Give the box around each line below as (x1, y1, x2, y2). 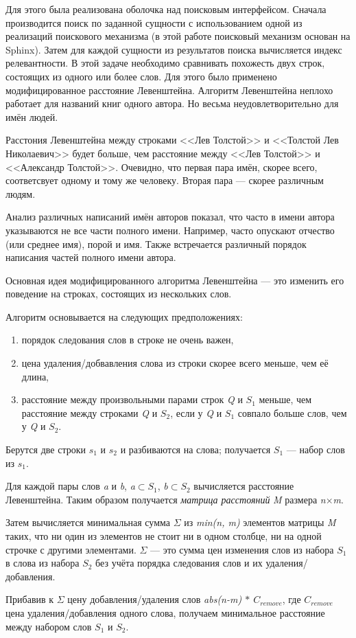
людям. (5, 186, 36, 201)
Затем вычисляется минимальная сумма (5, 515, 171, 529)
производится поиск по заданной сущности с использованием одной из (5, 15, 302, 30)
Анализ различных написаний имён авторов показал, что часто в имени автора (5, 209, 335, 224)
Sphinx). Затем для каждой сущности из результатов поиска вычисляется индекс (5, 42, 342, 56)
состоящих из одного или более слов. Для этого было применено (5, 69, 277, 83)
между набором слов (5, 619, 92, 633)
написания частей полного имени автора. (5, 250, 176, 264)
